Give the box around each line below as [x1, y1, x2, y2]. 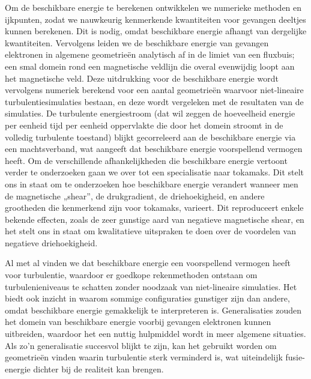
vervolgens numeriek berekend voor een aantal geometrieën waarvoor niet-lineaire [5, 83, 304, 96]
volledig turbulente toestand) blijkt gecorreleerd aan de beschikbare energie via [5, 130, 296, 143]
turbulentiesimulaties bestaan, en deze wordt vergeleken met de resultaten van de [5, 95, 304, 108]
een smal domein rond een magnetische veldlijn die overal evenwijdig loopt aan [5, 59, 295, 72]
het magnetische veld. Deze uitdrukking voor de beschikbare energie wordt [5, 71, 279, 84]
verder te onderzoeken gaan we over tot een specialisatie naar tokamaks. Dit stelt [5, 166, 304, 178]
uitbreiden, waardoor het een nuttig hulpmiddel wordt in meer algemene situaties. [5, 327, 306, 340]
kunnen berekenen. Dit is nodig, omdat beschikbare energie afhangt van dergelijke [5, 25, 307, 37]
